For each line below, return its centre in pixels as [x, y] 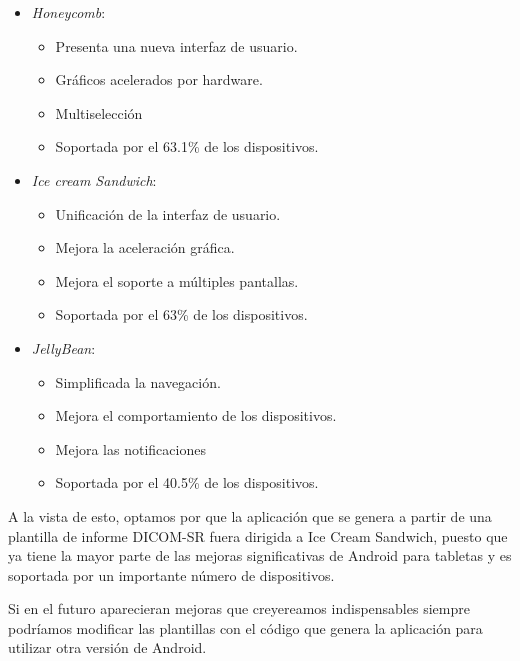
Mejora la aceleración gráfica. [145, 247]
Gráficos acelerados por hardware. [159, 79]
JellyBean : [63, 347]
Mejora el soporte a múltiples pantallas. [177, 280]
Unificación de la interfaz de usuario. [168, 213]
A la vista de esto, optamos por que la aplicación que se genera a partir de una [250, 515]
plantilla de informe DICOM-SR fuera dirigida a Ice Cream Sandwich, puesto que [258, 535]
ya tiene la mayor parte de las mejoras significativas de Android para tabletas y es [260, 555]
